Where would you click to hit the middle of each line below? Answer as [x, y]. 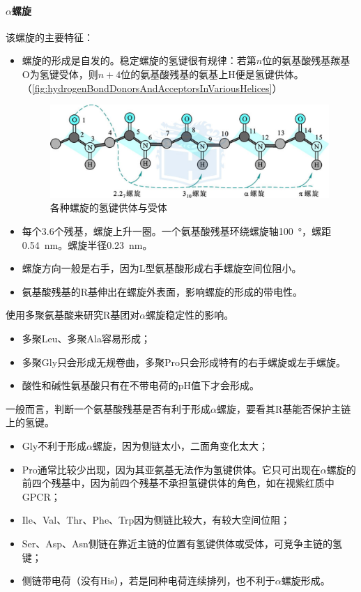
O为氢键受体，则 [60, 74]
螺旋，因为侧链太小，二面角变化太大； [181, 445]
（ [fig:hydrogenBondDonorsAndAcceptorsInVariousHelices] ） [152, 88]
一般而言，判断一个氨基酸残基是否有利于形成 [108, 408]
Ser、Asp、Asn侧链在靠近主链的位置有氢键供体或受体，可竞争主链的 [177, 543]
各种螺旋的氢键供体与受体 [108, 207]
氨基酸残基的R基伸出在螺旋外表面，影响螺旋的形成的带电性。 [162, 291]
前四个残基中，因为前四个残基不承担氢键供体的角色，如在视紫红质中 [178, 483]
